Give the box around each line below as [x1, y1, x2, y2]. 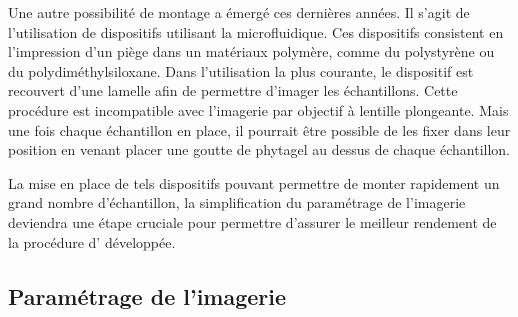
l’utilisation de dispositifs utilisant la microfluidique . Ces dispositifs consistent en [8, 21, 504, 42]
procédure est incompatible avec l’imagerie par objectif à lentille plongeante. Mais [8, 99, 509, 120]
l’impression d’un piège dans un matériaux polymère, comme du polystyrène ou [8, 41, 495, 62]
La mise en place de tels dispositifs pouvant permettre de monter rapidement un [8, 172, 500, 193]
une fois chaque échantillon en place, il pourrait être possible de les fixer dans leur [8, 119, 511, 140]
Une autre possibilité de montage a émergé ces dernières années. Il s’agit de [8, 2, 470, 22]
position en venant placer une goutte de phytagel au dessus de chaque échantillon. [8, 139, 511, 160]
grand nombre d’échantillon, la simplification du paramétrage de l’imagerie [8, 192, 466, 213]
